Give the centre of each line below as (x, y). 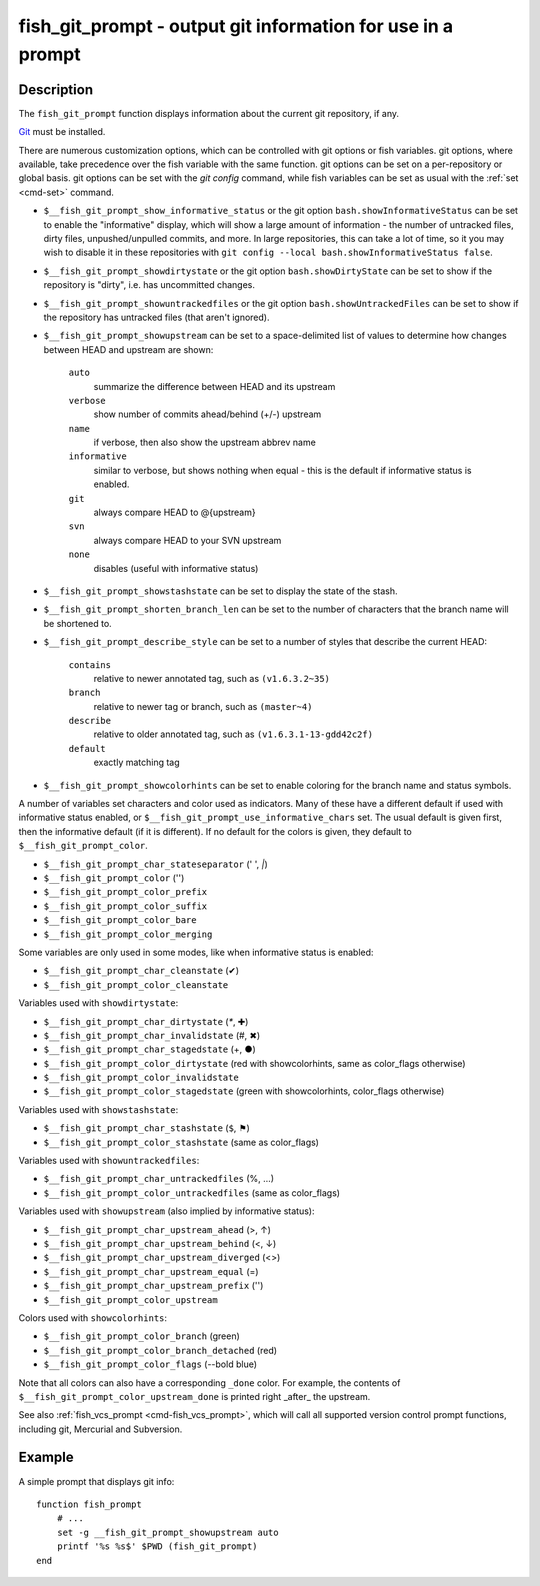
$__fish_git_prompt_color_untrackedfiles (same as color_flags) (191, 1192)
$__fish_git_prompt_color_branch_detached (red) (160, 1350)
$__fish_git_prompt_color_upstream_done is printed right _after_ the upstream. (194, 1396)
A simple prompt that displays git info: (96, 1481)
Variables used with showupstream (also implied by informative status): (166, 1211)
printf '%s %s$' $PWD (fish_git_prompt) (157, 1546)
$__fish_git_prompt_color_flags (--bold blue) (150, 1364)
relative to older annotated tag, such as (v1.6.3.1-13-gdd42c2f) (233, 734)
